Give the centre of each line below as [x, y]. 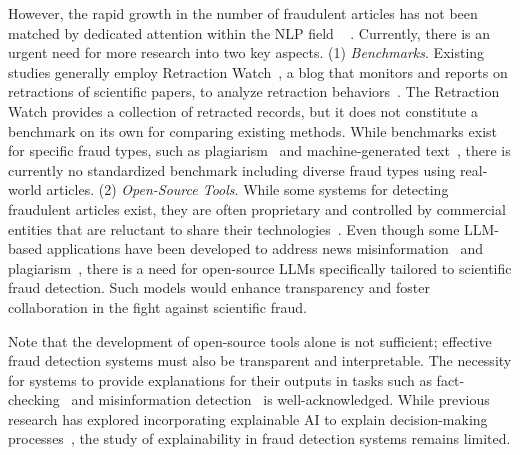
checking [34, 399]
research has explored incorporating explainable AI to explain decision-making [248, 418]
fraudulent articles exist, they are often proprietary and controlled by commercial [257, 208]
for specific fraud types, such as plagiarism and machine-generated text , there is [259, 150]
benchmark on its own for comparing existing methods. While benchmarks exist [252, 130]
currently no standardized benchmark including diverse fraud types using [232, 169]
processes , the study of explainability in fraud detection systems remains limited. [259, 438]
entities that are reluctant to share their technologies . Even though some [234, 228]
